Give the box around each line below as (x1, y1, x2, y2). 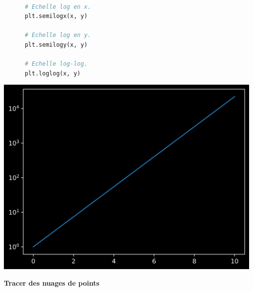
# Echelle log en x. (24, 3, 91, 10)
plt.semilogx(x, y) (24, 13, 88, 20)
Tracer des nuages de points (4, 277, 100, 288)
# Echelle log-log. (24, 60, 88, 68)
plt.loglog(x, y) (24, 70, 81, 77)
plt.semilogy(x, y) (24, 41, 88, 48)
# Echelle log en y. (24, 32, 91, 39)
